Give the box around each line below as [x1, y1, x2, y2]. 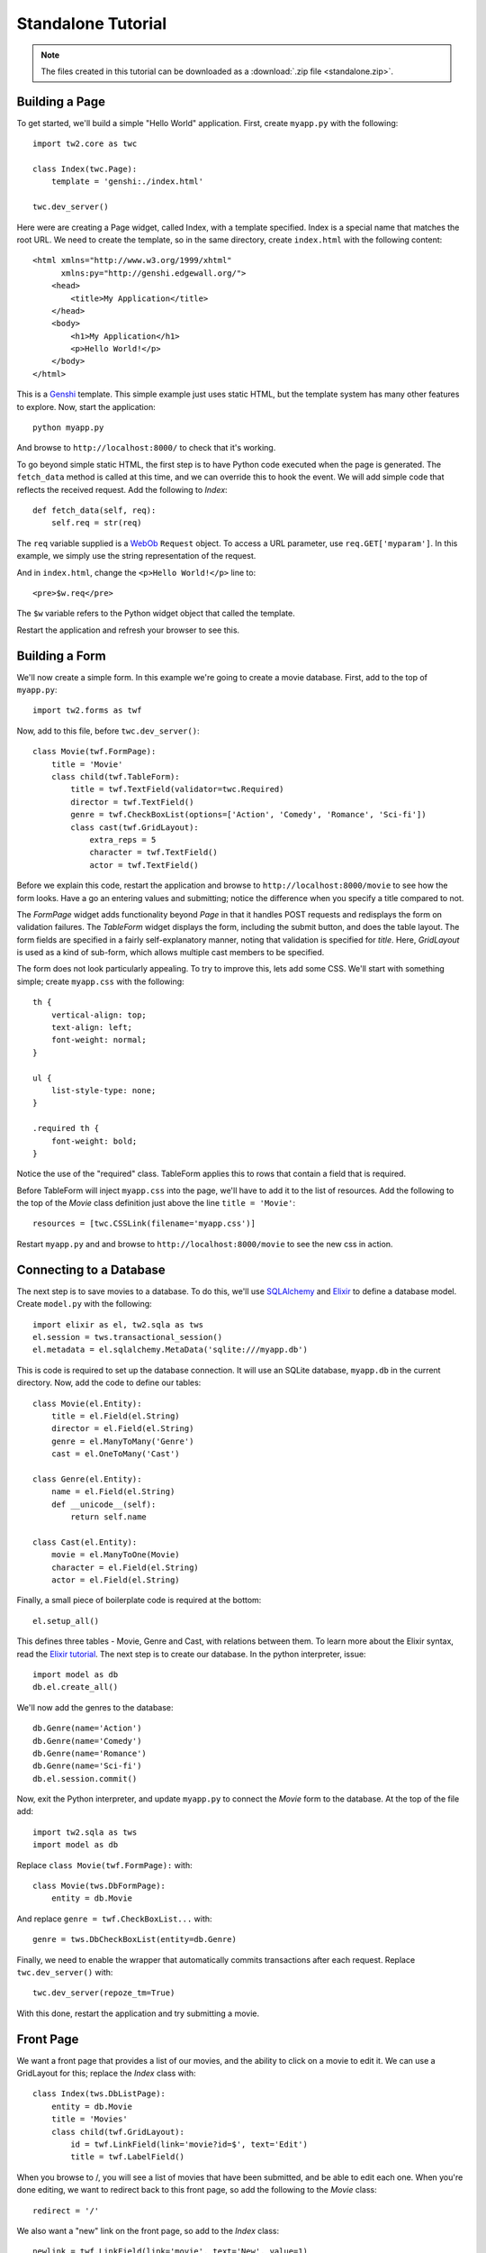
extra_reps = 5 [89, 835, 157, 844]
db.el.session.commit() [32, 1774, 138, 1783]
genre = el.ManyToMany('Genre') [50, 1436, 194, 1446]
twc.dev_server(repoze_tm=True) [32, 1988, 175, 1998]
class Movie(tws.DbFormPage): [32, 1881, 166, 1892]
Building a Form [16, 648, 107, 663]
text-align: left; [50, 1023, 133, 1033]
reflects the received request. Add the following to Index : [16, 484, 229, 495]
